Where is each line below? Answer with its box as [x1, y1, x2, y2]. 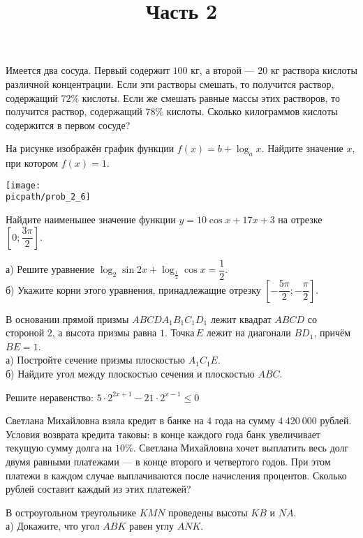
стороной [6, 325, 45, 340]
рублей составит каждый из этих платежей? [6, 481, 191, 496]
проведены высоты [168, 505, 248, 519]
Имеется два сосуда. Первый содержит [6, 63, 170, 77]
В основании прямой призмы [6, 311, 129, 326]
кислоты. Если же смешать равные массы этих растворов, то [82, 90, 341, 105]
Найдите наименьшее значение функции [6, 212, 176, 227]
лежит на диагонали [206, 325, 291, 340]
